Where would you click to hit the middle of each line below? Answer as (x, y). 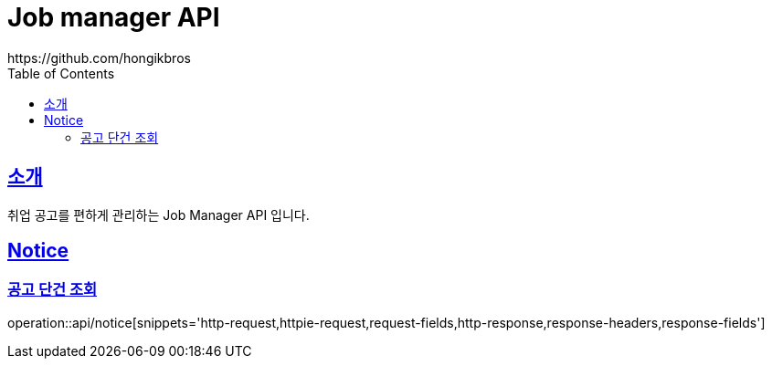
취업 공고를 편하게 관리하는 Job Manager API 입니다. (159, 214)
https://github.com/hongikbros (99, 58)
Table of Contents (61, 73)
